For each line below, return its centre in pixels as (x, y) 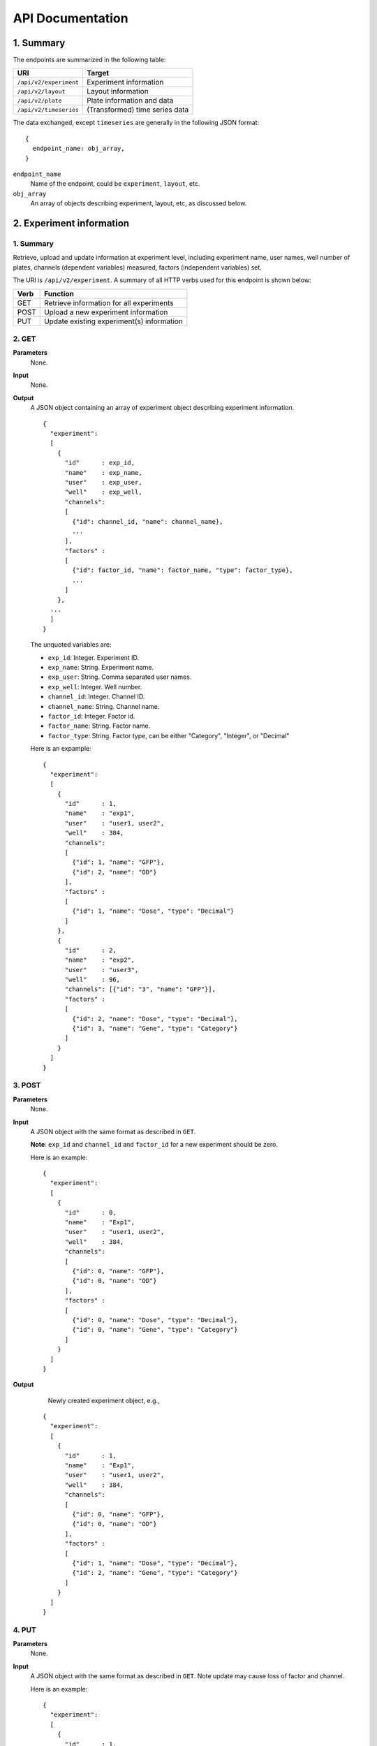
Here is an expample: (61, 749)
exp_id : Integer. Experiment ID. (94, 657)
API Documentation (71, 18)
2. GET (24, 339)
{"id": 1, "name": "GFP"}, (118, 862)
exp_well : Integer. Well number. (95, 687)
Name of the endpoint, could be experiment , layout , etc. (115, 184)
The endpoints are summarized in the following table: (89, 60)
